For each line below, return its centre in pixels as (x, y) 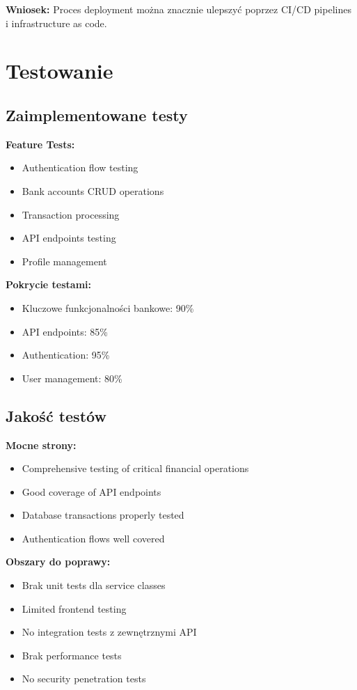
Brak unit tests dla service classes (94, 585)
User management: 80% (72, 378)
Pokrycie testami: (49, 284)
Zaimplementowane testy (97, 115)
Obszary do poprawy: (58, 562)
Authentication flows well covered (93, 538)
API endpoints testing (69, 238)
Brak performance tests (72, 655)
